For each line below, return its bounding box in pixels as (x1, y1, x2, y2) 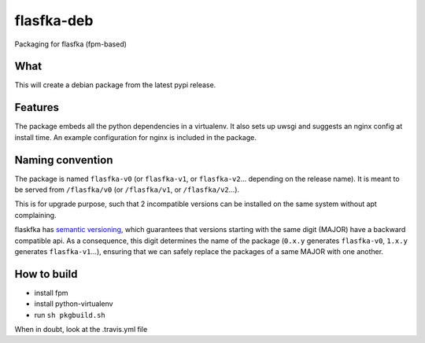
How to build (14, 267, 78, 281)
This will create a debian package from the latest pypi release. (14, 80, 216, 90)
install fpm (34, 288, 68, 297)
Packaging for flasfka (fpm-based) (14, 39, 128, 49)
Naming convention (14, 153, 113, 167)
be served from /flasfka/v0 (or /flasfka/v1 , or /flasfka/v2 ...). (14, 185, 240, 194)
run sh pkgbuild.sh (34, 310, 105, 319)
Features (14, 101, 59, 114)
